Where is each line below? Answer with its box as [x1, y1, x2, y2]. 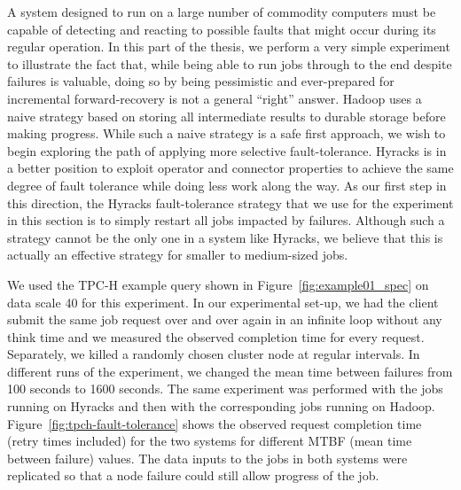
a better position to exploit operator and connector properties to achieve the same [7, 159, 454, 177]
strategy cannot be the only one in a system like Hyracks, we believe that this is [7, 228, 443, 246]
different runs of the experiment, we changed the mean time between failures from [7, 362, 453, 380]
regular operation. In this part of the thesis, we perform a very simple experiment [7, 37, 450, 56]
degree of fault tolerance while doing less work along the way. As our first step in [7, 175, 447, 194]
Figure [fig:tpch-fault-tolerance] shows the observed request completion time [7, 414, 422, 432]
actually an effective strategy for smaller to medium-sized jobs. [7, 245, 348, 264]
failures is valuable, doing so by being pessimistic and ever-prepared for [7, 72, 395, 90]
